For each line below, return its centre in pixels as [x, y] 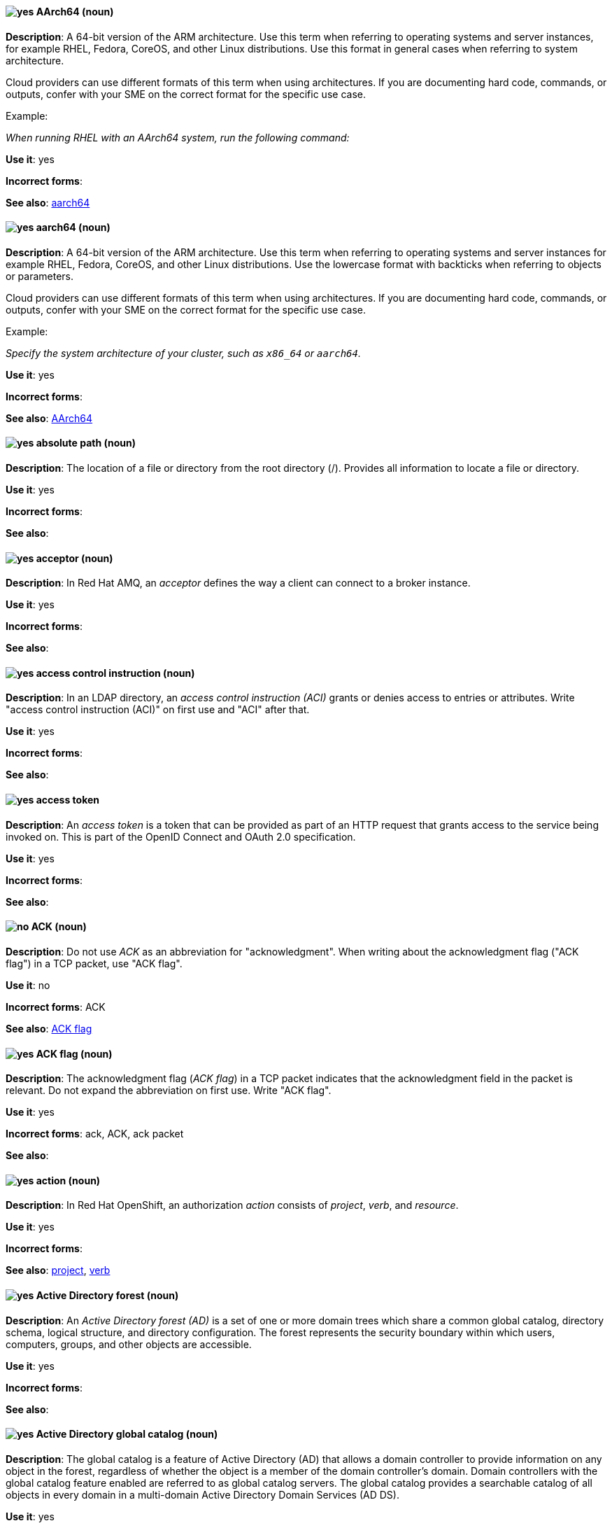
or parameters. [40, 276]
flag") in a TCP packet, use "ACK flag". [94, 963]
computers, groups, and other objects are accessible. [129, 1344]
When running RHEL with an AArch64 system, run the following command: [178, 137]
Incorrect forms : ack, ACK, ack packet [95, 1134]
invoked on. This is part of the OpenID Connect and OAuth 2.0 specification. [181, 836]
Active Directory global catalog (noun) [127, 1434]
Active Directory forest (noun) [107, 1295]
